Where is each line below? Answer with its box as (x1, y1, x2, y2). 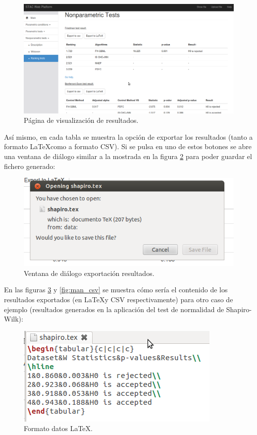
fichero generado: (4, 161, 55, 171)
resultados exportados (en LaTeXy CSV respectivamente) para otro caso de (4, 294, 233, 304)
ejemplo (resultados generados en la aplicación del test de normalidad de (4, 304, 224, 314)
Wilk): (4, 314, 23, 324)
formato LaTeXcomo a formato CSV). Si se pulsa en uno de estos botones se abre (4, 141, 252, 152)
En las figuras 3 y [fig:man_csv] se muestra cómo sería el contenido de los (4, 284, 228, 295)
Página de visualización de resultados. (24, 115, 139, 125)
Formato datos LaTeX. (24, 423, 93, 434)
